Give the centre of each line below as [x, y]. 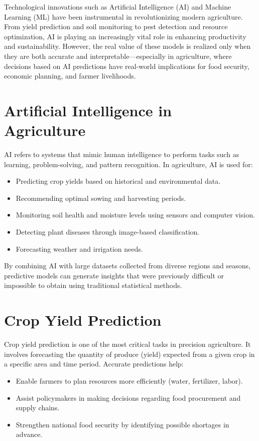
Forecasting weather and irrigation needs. [79, 248]
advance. [29, 434]
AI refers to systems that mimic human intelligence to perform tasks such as [122, 154]
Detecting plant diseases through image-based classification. [108, 232]
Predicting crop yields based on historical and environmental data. [118, 181]
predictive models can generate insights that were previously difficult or [114, 275]
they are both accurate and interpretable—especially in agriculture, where [118, 56]
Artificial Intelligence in [88, 110]
